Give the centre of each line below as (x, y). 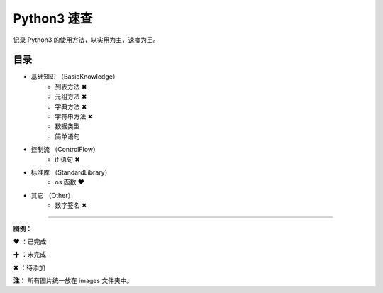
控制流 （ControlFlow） (65, 150)
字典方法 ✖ (71, 106)
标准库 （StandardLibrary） (71, 172)
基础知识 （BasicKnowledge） (75, 77)
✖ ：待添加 (29, 267)
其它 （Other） (52, 195)
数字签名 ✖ (71, 205)
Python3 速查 (53, 18)
